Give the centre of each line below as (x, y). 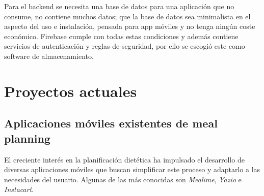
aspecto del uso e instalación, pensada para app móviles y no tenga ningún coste (130, 26)
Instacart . (19, 189)
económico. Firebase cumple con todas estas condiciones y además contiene (121, 36)
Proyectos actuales (71, 91)
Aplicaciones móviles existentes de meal (111, 123)
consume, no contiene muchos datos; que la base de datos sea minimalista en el (127, 16)
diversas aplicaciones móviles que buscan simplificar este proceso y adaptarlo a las (132, 169)
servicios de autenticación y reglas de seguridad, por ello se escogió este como (125, 46)
